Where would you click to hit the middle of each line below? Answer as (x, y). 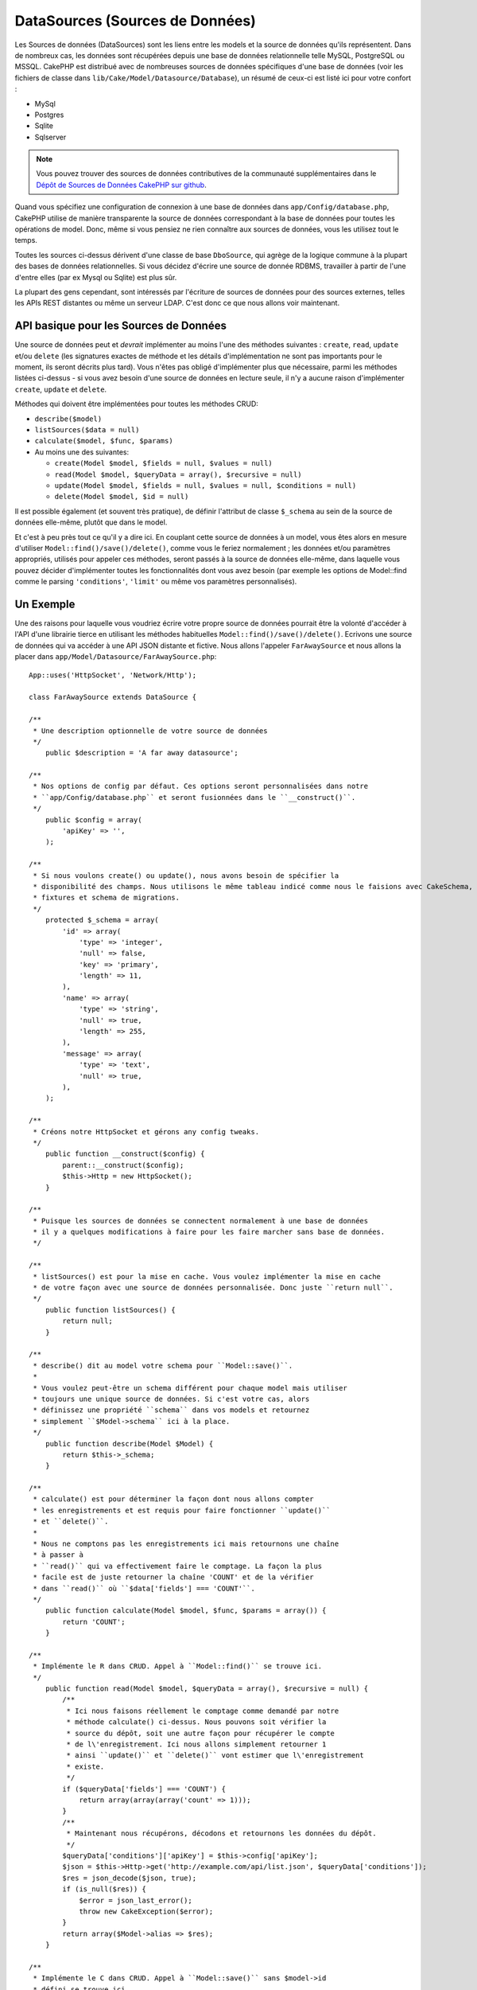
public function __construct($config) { (125, 1154)
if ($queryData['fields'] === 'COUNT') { (144, 1789)
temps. (26, 240)
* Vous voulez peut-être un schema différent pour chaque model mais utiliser (190, 1388)
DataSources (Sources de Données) (135, 21)
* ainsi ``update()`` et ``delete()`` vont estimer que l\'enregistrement (215, 1756)
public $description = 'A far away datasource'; (142, 753)
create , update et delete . (61, 389)
